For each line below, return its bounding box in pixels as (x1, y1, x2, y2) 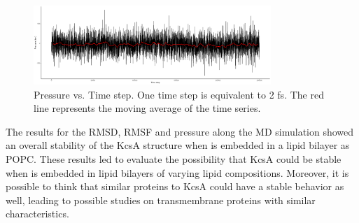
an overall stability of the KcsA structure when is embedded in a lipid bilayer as (6, 138, 350, 152)
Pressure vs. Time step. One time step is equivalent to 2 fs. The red (34, 87, 324, 101)
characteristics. (6, 206, 69, 221)
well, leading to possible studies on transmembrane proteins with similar (6, 192, 316, 207)
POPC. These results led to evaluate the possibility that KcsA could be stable (6, 151, 342, 166)
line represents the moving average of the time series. (34, 101, 261, 115)
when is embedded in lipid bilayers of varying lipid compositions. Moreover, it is (6, 165, 349, 180)
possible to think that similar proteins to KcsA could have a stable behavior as (6, 179, 344, 194)
